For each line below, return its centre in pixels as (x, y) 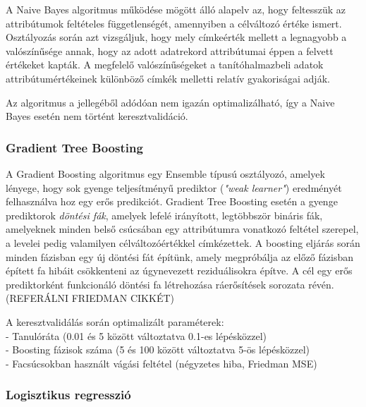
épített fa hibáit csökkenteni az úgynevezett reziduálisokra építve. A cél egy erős (179, 271)
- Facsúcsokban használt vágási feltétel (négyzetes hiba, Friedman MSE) (161, 363)
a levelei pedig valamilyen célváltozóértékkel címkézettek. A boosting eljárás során (183, 242)
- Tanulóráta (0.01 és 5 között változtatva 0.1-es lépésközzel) (136, 335)
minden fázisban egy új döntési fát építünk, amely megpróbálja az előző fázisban (180, 256)
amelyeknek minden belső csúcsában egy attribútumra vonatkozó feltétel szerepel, (182, 229)
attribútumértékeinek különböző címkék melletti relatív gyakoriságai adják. (168, 78)
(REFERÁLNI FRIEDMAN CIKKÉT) (90, 298)
